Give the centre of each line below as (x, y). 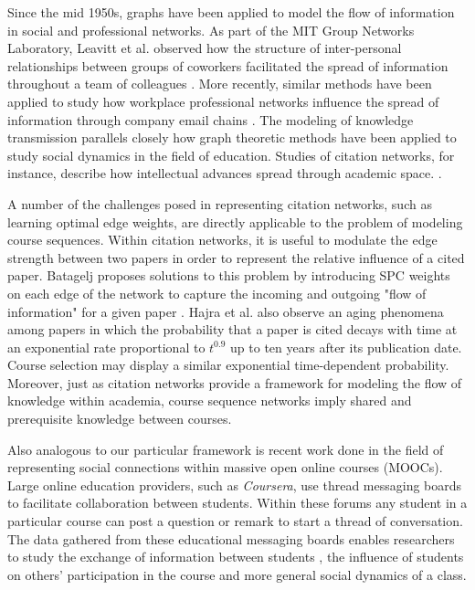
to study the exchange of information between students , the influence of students (236, 557)
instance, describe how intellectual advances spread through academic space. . (225, 173)
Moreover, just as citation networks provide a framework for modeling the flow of (235, 382)
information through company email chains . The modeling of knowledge (211, 119)
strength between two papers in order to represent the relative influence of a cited (236, 257)
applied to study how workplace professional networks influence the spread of (223, 101)
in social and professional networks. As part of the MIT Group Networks (211, 30)
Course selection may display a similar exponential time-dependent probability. (228, 365)
